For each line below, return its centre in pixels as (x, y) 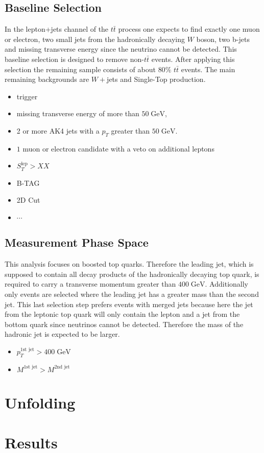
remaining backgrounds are (47, 79)
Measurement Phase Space (77, 242)
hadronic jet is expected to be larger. (62, 334)
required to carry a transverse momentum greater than (90, 284)
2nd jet (62, 367)
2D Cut (28, 200)
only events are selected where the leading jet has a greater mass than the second (132, 294)
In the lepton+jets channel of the (57, 29)
